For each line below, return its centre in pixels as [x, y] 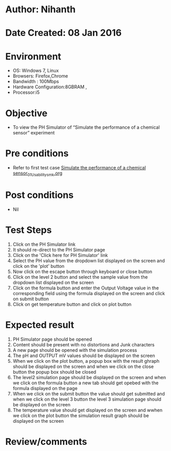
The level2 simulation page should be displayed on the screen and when [89, 377]
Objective [26, 113]
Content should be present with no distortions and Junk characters [84, 344]
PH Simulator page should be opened [52, 339]
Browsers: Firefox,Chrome [40, 76]
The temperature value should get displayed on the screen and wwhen [88, 410]
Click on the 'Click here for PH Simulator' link [60, 255]
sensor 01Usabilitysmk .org [37, 174]
